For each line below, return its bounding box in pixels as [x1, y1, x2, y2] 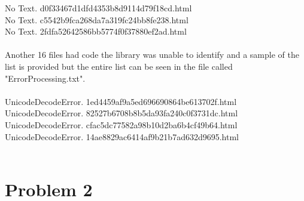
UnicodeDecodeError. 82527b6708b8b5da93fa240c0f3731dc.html [5, 107, 238, 119]
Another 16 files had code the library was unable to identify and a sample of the [5, 48, 299, 61]
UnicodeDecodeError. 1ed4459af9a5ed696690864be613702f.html [5, 95, 237, 107]
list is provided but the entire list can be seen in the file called [5, 60, 233, 72]
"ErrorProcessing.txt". [5, 72, 86, 84]
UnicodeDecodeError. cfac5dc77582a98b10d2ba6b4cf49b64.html [5, 118, 238, 131]
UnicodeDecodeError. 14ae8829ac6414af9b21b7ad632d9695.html [5, 130, 239, 143]
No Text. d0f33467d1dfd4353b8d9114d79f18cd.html [5, 2, 192, 14]
